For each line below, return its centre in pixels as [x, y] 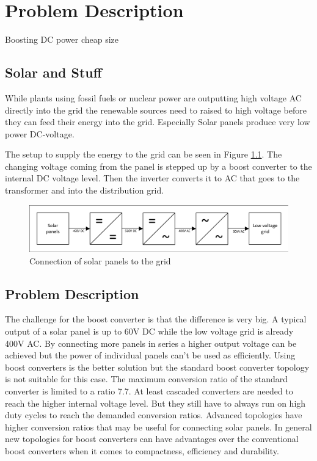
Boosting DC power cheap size [62, 39]
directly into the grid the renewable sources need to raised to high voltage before [156, 110]
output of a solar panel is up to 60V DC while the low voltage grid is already [149, 331]
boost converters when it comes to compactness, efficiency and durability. [142, 451]
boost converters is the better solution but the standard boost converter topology [157, 367]
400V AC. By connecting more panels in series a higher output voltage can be [151, 343]
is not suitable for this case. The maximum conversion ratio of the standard [146, 379]
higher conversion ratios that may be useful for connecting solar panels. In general [158, 427]
